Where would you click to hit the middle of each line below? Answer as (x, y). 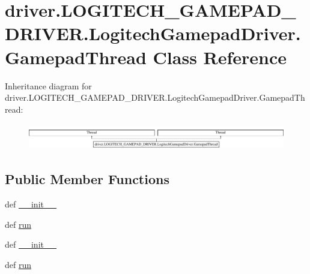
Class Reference (220, 57)
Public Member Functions (87, 179)
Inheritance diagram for (48, 85)
